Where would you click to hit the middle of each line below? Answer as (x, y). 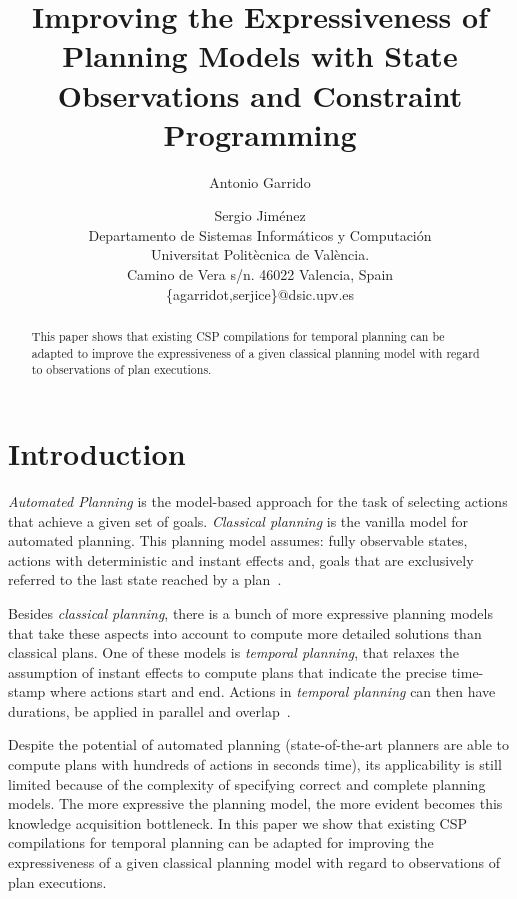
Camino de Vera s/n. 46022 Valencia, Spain (260, 274)
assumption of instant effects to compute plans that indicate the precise (227, 671)
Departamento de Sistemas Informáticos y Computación (260, 234)
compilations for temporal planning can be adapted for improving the (221, 842)
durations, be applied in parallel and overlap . (149, 710)
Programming (260, 133)
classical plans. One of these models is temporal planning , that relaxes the (233, 652)
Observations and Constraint (260, 94)
